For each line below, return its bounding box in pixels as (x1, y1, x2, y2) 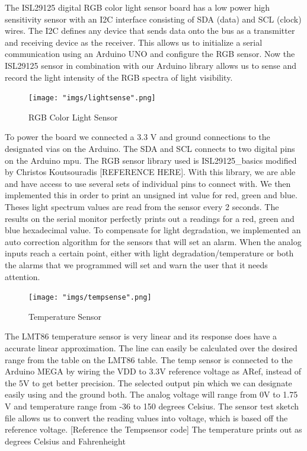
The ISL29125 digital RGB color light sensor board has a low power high (5, 1, 270, 13)
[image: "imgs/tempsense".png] (28, 293, 152, 302)
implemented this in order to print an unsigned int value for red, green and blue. (5, 189, 298, 201)
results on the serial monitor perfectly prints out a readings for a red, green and (5, 212, 295, 224)
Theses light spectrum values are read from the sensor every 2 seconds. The (5, 200, 279, 212)
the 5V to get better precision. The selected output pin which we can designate (5, 376, 292, 389)
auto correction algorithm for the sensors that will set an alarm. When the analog (5, 235, 302, 247)
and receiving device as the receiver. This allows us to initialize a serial (5, 36, 263, 48)
